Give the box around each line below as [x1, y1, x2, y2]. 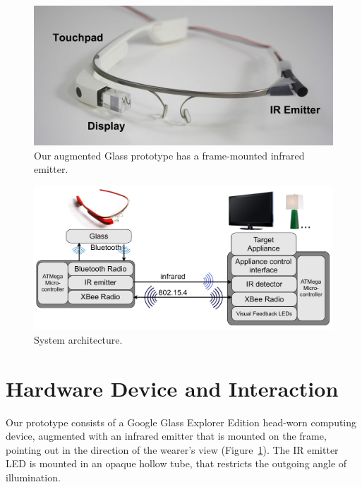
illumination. [6, 469, 61, 484]
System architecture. [34, 332, 123, 347]
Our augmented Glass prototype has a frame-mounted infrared [34, 148, 305, 162]
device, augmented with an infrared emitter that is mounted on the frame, [6, 428, 327, 443]
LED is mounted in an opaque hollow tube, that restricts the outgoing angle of [6, 456, 347, 471]
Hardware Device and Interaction [6, 373, 339, 402]
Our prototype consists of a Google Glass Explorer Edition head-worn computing [6, 414, 357, 429]
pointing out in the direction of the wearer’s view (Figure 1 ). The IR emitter [6, 442, 339, 457]
